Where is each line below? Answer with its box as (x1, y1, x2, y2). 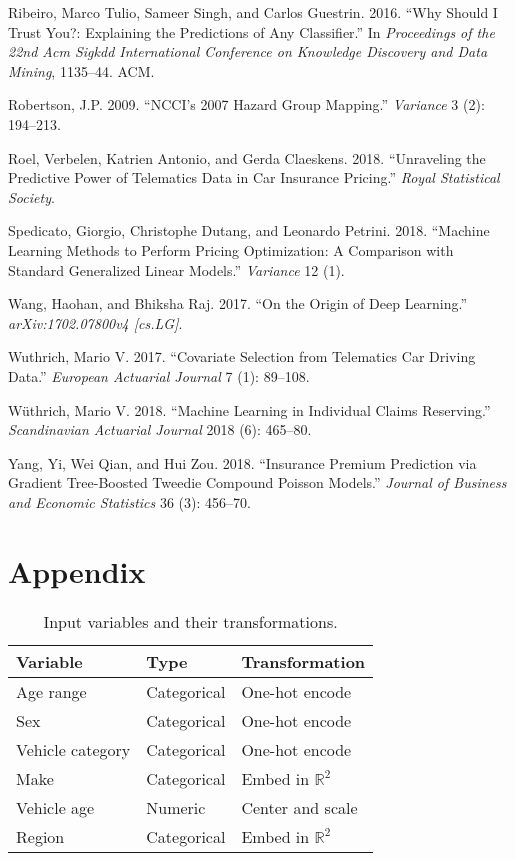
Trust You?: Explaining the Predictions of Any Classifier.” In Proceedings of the (8, 21, 495, 42)
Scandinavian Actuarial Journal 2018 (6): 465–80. (8, 419, 312, 440)
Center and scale (241, 795, 358, 819)
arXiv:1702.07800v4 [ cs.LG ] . (8, 312, 183, 333)
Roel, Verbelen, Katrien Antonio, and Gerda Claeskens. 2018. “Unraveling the (8, 147, 486, 168)
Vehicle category (16, 737, 131, 761)
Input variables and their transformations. (43, 609, 338, 633)
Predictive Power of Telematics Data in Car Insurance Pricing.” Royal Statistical (8, 167, 500, 188)
